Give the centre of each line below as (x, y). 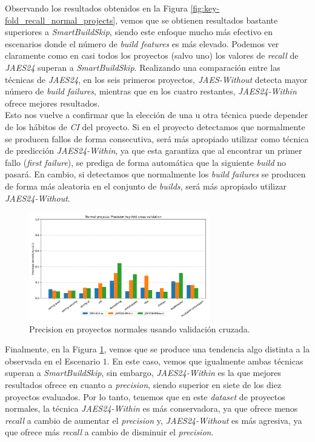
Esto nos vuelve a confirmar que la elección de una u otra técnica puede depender (157, 115)
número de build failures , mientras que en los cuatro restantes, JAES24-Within (151, 91)
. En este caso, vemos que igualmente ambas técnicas (205, 361)
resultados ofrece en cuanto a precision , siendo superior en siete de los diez (143, 385)
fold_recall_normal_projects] (60, 20)
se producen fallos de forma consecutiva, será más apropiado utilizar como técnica (157, 138)
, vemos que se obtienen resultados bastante (197, 20)
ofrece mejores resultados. (52, 103)
